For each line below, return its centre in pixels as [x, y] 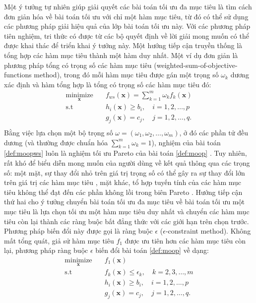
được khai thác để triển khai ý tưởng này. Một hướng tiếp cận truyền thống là [123, 45]
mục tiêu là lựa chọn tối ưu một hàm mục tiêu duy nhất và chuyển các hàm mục [127, 211]
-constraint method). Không [208, 231]
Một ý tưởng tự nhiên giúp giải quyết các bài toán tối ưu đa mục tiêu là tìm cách [128, 6]
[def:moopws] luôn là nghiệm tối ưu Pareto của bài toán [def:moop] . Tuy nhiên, [126, 153]
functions [18, 75]
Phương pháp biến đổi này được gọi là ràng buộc [78, 231]
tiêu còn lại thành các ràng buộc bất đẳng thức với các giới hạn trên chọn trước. [127, 221]
